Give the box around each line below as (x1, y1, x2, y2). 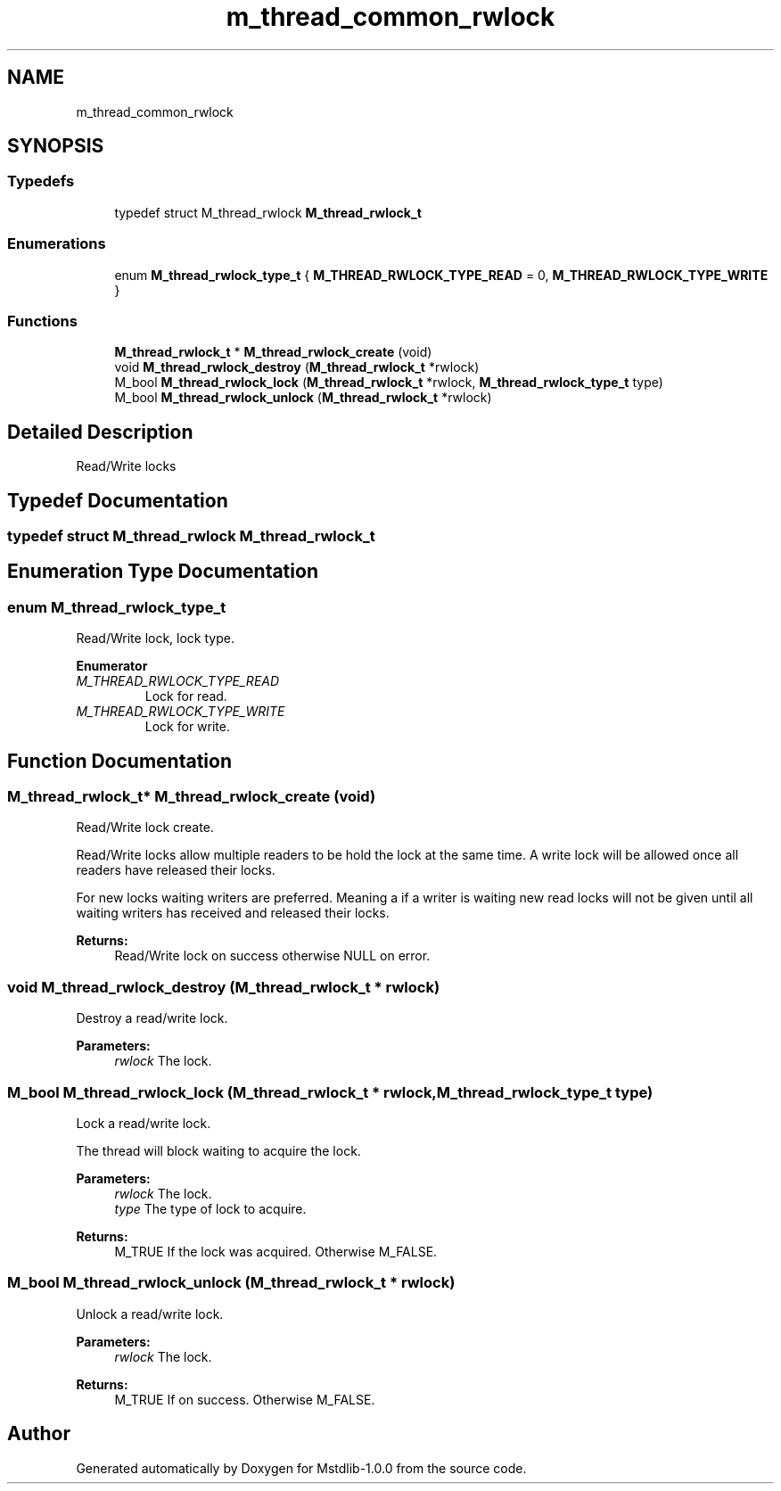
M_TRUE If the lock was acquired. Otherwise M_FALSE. (114, 1243, 438, 1259)
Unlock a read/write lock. (76, 1306, 224, 1322)
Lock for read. (144, 688, 227, 704)
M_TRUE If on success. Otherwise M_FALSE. (114, 1391, 375, 1407)
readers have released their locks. (76, 862, 275, 878)
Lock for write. (144, 719, 230, 735)
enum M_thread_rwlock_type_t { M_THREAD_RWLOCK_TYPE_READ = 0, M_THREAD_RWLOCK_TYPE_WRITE (114, 267, 769, 283)
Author (7, 1422, 70, 1446)
